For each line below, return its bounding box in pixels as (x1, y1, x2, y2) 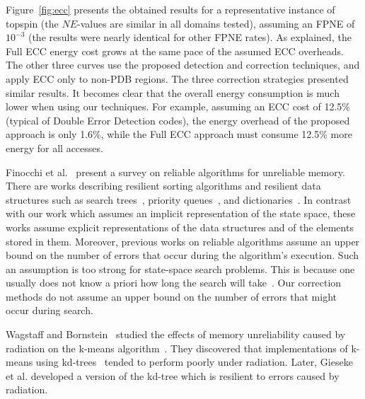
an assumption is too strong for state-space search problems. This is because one (6, 261, 355, 276)
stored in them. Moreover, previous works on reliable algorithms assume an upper (6, 233, 360, 248)
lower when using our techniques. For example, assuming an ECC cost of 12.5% (6, 99, 350, 114)
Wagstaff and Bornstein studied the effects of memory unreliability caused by (6, 327, 346, 342)
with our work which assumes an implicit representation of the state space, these (6, 206, 356, 221)
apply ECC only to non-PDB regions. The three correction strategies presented (6, 71, 349, 86)
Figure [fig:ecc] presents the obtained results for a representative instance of (6, 2, 335, 16)
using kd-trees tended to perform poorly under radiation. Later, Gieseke (35, 354, 353, 369)
